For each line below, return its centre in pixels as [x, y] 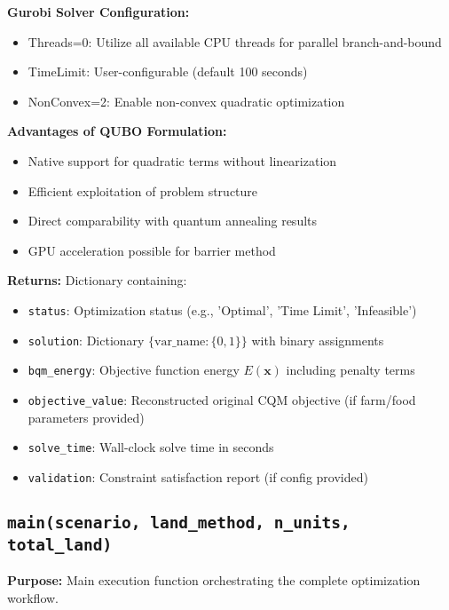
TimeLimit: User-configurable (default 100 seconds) [168, 71]
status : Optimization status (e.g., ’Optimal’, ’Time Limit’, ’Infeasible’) [222, 309]
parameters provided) [86, 417]
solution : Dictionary [86, 340]
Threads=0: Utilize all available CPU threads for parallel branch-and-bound [235, 41]
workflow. [33, 597]
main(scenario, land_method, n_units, [179, 522]
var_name [180, 341]
